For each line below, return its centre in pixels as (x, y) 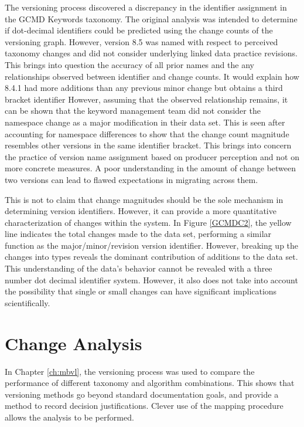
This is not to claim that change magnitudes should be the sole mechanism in (144, 199)
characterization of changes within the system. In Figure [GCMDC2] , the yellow (148, 222)
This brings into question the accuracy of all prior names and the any (129, 64)
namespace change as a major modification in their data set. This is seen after (145, 122)
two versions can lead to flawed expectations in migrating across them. (131, 179)
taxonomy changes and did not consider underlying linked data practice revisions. (151, 53)
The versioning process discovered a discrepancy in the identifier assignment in (146, 7)
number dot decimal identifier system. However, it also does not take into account (151, 279)
